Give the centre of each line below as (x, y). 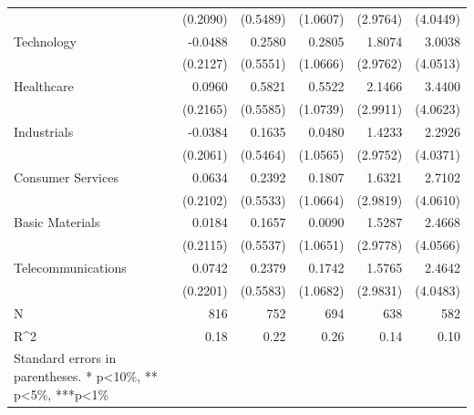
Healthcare (44, 86)
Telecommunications (70, 268)
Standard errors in (65, 358)
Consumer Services (66, 176)
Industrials (44, 131)
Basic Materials (57, 222)
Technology (45, 41)
